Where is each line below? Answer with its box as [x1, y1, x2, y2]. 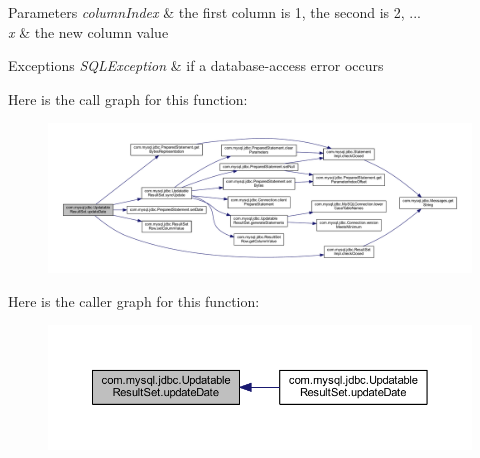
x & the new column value [8, 21, 169, 42]
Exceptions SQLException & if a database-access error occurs [8, 55, 384, 76]
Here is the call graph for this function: [8, 88, 248, 109]
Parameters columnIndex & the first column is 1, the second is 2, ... [8, 2, 421, 22]
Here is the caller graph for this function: [8, 290, 260, 311]
